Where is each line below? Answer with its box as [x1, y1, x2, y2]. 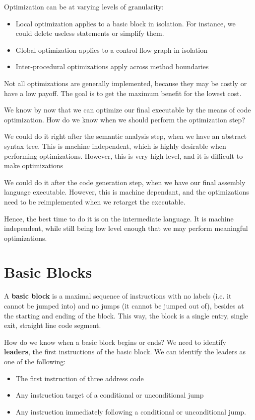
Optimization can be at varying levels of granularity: [4, 1, 164, 11]
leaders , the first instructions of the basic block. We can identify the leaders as [4, 346, 246, 357]
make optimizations [4, 160, 64, 171]
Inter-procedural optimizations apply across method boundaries [15, 61, 209, 72]
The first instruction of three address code [15, 373, 144, 383]
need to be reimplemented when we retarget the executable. [4, 196, 186, 207]
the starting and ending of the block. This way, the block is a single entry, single [4, 310, 249, 320]
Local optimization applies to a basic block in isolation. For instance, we [15, 18, 236, 28]
